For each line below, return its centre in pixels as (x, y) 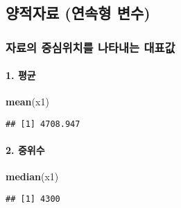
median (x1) (32, 176)
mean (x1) (27, 102)
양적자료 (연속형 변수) (78, 13)
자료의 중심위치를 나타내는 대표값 (90, 47)
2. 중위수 (25, 150)
